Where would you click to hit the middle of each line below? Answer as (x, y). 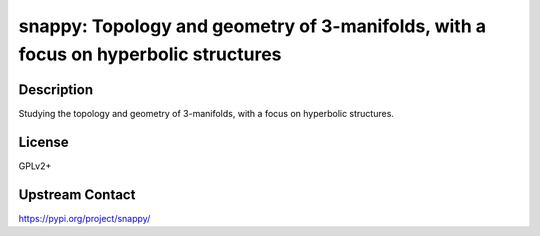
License (43, 141)
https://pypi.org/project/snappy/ (84, 218)
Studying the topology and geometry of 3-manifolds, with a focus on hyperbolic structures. (206, 113)
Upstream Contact (77, 194)
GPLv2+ (35, 166)
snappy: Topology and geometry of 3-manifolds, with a (252, 26)
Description (56, 89)
